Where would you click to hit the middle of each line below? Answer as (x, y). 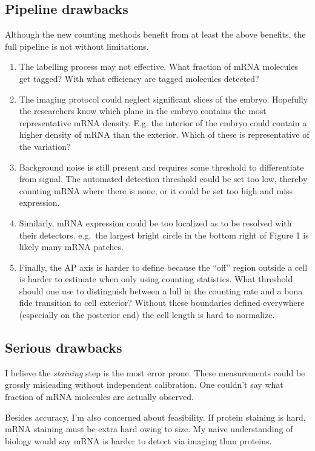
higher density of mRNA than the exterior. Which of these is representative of (164, 134)
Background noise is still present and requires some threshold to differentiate (161, 167)
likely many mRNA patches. (71, 247)
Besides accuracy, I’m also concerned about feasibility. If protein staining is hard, (155, 417)
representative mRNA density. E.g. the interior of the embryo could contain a (163, 122)
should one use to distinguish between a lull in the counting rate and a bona (161, 290)
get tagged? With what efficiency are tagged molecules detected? (139, 78)
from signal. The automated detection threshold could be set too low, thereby (163, 179)
